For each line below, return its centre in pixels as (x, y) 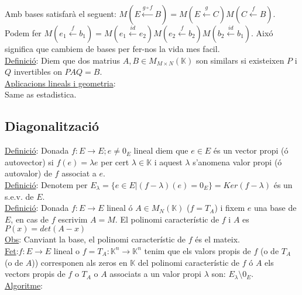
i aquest (168, 162)
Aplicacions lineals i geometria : (60, 83)
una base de (275, 208)
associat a (79, 173)
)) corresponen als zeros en (80, 262)
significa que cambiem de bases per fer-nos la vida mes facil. (112, 48)
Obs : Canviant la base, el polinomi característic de (95, 239)
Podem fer (23, 33)
